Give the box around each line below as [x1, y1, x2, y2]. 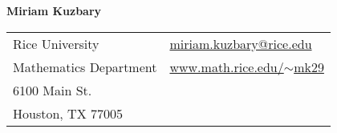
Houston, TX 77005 [13, 103, 123, 123]
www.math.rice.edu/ [169, 57, 284, 76]
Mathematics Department [13, 57, 157, 76]
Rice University [13, 34, 99, 53]
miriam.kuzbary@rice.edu [169, 34, 312, 53]
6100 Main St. [13, 80, 92, 99]
